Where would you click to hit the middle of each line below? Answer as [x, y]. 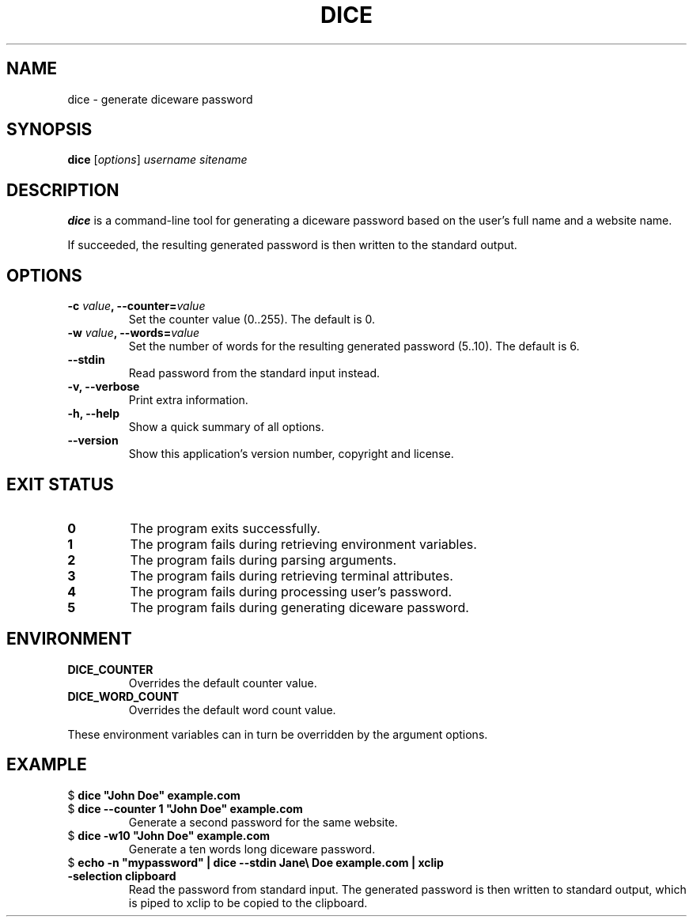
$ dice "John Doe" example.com [154, 795]
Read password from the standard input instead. [254, 373]
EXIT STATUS [60, 484]
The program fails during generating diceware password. [299, 607]
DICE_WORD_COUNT [123, 696]
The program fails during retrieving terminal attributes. [292, 575]
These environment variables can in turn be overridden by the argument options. [278, 734]
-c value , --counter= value [136, 306]
